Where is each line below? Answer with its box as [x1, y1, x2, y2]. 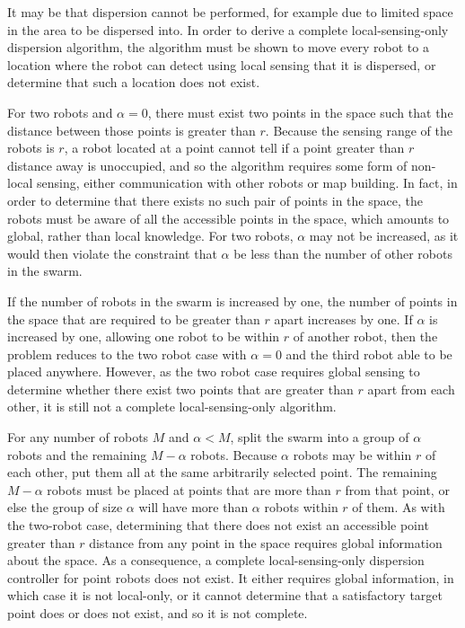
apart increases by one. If [274, 309, 413, 328]
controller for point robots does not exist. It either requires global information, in [7, 568, 454, 587]
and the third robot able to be [285, 344, 452, 363]
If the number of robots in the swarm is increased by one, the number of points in [7, 291, 458, 310]
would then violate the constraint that [7, 243, 217, 262]
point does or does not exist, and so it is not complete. [7, 604, 308, 622]
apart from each [367, 379, 455, 398]
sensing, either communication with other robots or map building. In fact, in [37, 173, 458, 192]
